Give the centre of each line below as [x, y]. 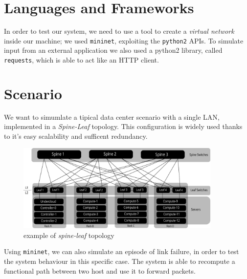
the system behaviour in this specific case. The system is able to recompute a [120, 261]
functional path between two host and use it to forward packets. [100, 270]
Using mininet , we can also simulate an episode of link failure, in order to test [122, 251]
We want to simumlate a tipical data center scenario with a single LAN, [112, 117]
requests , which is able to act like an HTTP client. [81, 59]
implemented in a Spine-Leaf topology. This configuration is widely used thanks [123, 126]
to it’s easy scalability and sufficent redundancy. [76, 136]
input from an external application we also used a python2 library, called [113, 50]
